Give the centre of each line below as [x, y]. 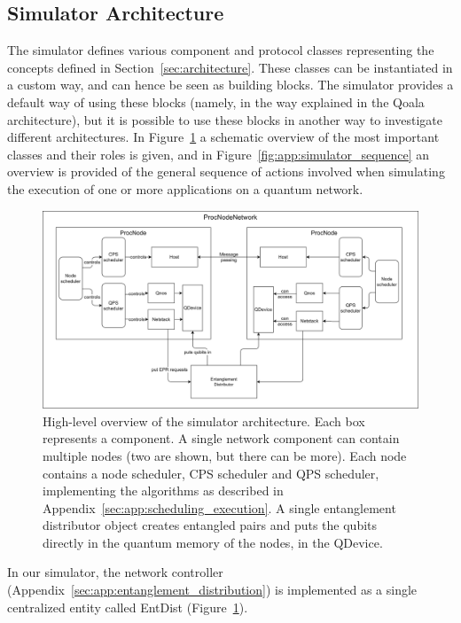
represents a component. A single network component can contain [221, 438]
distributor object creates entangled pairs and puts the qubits [210, 525]
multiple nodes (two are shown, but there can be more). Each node [225, 455]
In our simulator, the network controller [115, 572]
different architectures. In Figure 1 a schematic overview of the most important [223, 137]
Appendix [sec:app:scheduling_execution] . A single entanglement [219, 507]
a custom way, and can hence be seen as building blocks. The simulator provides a [230, 85]
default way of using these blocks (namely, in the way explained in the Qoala [216, 101]
